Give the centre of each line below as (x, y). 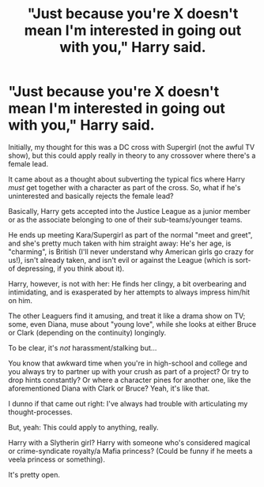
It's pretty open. (34, 474)
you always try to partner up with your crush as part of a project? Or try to (128, 371)
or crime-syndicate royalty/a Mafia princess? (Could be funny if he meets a (130, 451)
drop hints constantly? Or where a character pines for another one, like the (130, 380)
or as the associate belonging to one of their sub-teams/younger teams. (125, 219)
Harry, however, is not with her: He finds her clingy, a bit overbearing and (127, 283)
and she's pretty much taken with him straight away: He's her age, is (120, 243)
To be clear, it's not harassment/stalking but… (83, 347)
